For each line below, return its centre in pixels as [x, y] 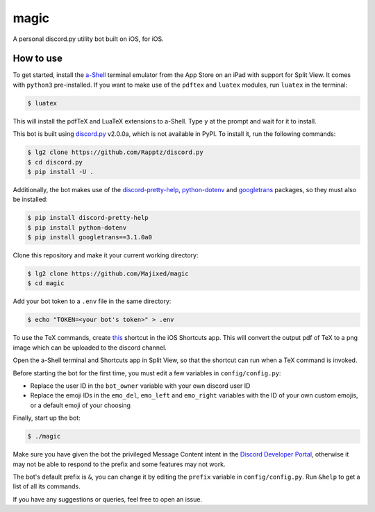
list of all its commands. [47, 486]
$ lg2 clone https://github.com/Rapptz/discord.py [116, 152]
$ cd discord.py [55, 162]
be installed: [30, 199]
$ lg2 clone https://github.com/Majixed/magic [108, 274]
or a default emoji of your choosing [81, 405]
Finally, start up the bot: [47, 418]
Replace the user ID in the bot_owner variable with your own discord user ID [140, 386]
